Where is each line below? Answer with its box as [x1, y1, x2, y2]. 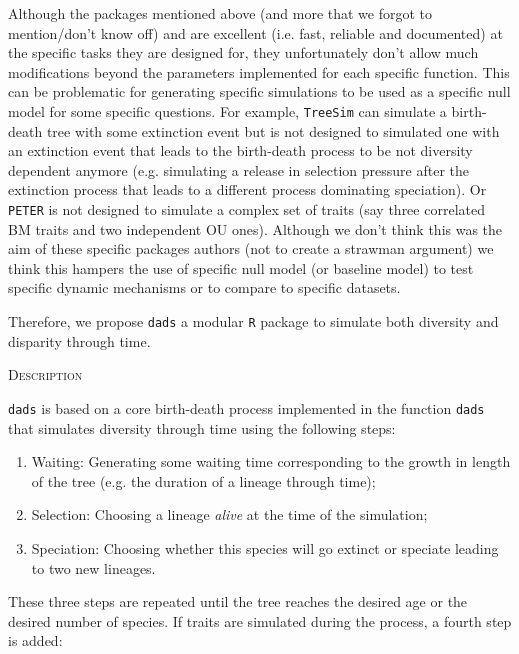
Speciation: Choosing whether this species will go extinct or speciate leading [31, 537, 499, 558]
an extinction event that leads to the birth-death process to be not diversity [8, 140, 473, 161]
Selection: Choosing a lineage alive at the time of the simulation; [31, 504, 428, 525]
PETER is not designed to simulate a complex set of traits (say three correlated [8, 199, 485, 219]
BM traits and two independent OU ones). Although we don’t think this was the [8, 218, 503, 239]
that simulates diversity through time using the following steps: [8, 417, 396, 438]
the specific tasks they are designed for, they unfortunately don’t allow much [8, 42, 479, 63]
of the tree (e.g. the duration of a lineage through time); [31, 470, 376, 491]
